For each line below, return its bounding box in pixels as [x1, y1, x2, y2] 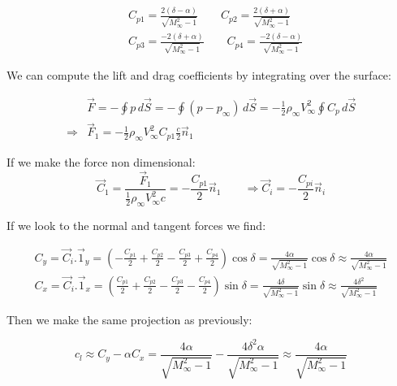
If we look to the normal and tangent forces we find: [6, 217, 266, 233]
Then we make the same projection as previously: [6, 310, 252, 327]
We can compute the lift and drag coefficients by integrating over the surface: [6, 67, 391, 84]
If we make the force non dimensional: [6, 153, 196, 170]
